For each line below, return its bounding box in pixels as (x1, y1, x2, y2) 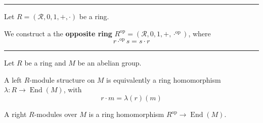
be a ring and (24, 57, 66, 68)
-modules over (34, 109, 77, 119)
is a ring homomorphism (89, 109, 164, 119)
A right (4, 109, 27, 119)
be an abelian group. (77, 57, 142, 68)
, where (188, 28, 211, 38)
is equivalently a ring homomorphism (106, 74, 221, 85)
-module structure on (29, 74, 95, 85)
